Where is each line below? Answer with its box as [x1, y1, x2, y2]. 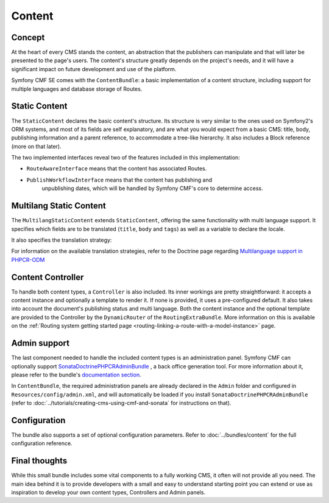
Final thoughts [11, 456, 68, 466]
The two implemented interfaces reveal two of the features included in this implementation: [11, 154, 240, 161]
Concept [11, 32, 45, 43]
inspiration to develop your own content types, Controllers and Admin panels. [11, 489, 206, 496]
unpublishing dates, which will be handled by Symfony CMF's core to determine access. [41, 185, 263, 192]
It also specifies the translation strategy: [11, 236, 112, 244]
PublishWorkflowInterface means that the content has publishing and [26, 176, 213, 183]
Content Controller [11, 272, 84, 283]
